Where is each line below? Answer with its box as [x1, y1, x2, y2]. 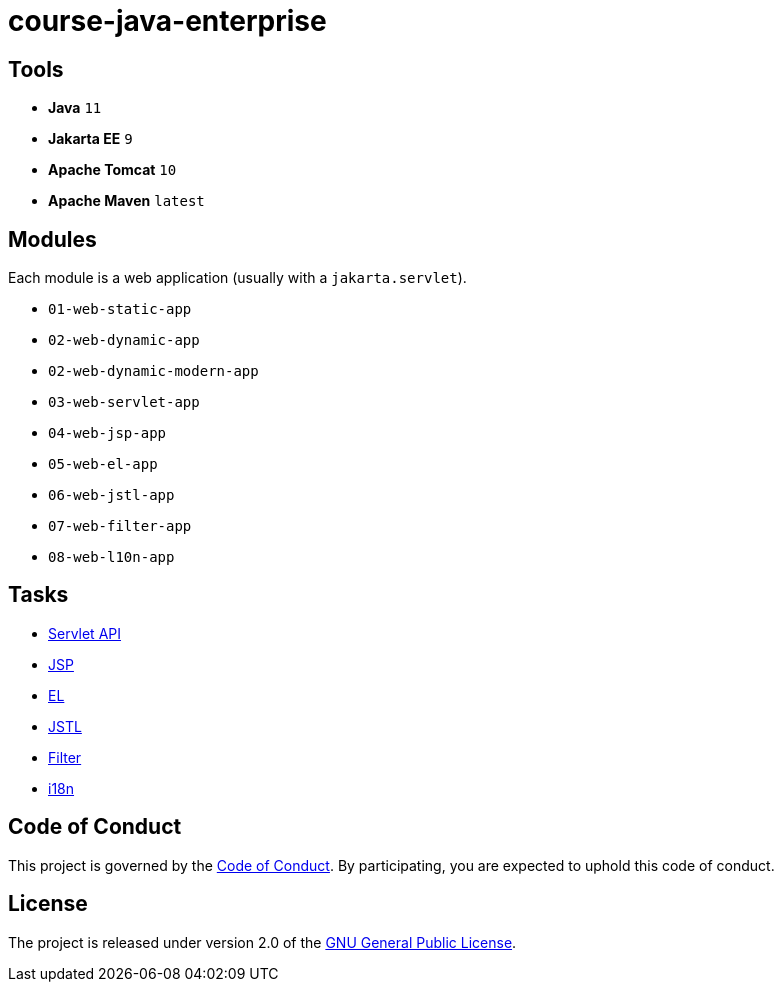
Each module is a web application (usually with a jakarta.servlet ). [8, 269, 467, 287]
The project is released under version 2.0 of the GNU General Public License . [8, 933, 517, 951]
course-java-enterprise [8, 4, 327, 38]
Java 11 [48, 99, 102, 117]
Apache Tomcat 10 [48, 161, 177, 179]
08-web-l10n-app [48, 549, 175, 566]
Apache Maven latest [48, 192, 205, 210]
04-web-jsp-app [48, 425, 167, 442]
